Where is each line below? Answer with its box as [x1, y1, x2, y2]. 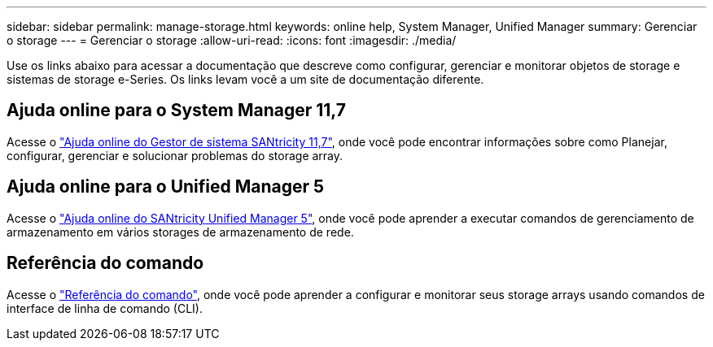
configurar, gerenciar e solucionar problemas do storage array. [7, 148, 343, 163]
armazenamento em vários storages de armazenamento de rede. [7, 224, 354, 239]
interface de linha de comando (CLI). [7, 301, 203, 315]
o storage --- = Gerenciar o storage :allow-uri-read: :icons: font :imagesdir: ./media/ [7, 33, 457, 47]
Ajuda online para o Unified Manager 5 [7, 176, 325, 197]
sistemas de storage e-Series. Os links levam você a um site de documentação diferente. [7, 72, 484, 86]
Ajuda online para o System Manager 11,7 [7, 100, 347, 121]
